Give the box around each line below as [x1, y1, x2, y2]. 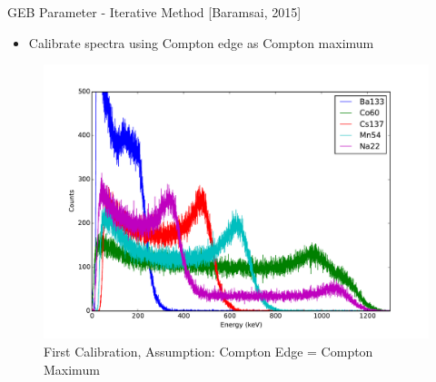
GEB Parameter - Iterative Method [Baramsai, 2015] [7, 3, 302, 21]
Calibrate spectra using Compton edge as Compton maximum [28, 33, 374, 52]
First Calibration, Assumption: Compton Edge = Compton [44, 342, 373, 361]
